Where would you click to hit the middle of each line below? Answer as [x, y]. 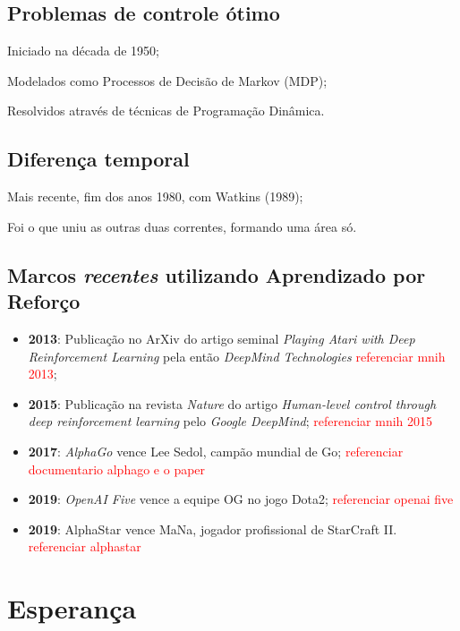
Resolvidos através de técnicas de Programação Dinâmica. [166, 111]
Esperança [72, 608]
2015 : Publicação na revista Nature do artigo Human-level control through [232, 403]
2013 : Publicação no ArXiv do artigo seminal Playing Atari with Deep [221, 338]
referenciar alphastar [85, 546]
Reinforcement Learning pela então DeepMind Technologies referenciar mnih [237, 356]
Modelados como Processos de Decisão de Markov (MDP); [167, 80]
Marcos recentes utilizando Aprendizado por [217, 274]
